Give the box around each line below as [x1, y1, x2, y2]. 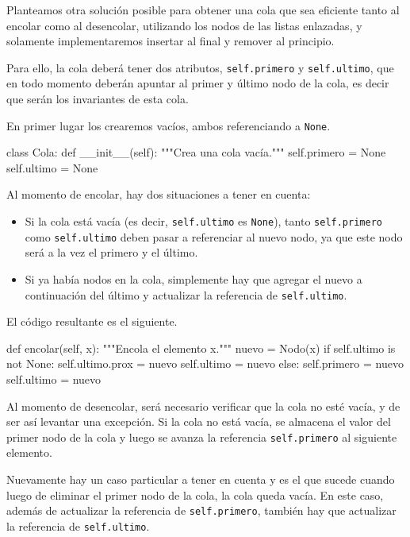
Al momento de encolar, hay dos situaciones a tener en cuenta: [6, 186, 311, 203]
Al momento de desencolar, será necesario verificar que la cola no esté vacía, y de [6, 397, 400, 414]
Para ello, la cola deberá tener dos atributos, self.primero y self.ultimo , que [6, 59, 394, 75]
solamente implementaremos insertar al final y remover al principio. [6, 33, 335, 49]
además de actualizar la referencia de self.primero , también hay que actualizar [6, 502, 397, 519]
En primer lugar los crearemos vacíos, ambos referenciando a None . [6, 117, 331, 133]
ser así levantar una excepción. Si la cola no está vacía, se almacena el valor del [6, 413, 391, 430]
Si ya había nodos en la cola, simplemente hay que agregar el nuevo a [25, 270, 362, 287]
